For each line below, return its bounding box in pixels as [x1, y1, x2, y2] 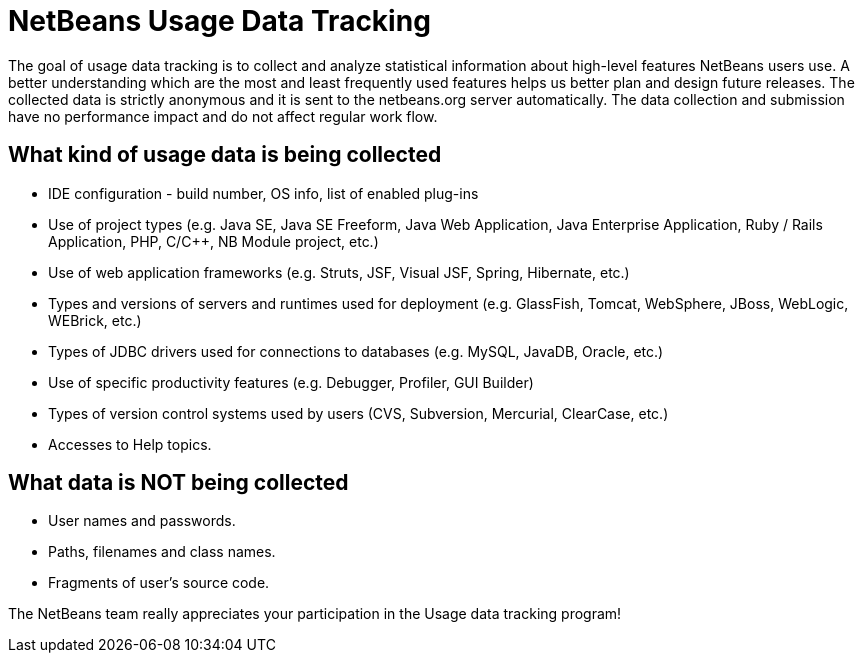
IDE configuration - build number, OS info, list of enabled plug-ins [48, 184, 479, 202]
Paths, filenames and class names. [48, 543, 276, 561]
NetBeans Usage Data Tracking [8, 4, 431, 38]
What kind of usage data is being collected [8, 142, 442, 168]
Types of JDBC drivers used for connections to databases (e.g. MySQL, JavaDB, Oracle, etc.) [48, 342, 664, 360]
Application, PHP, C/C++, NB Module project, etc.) [48, 232, 379, 250]
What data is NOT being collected [8, 470, 349, 496]
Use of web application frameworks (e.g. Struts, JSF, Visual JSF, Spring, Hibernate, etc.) [48, 263, 630, 281]
